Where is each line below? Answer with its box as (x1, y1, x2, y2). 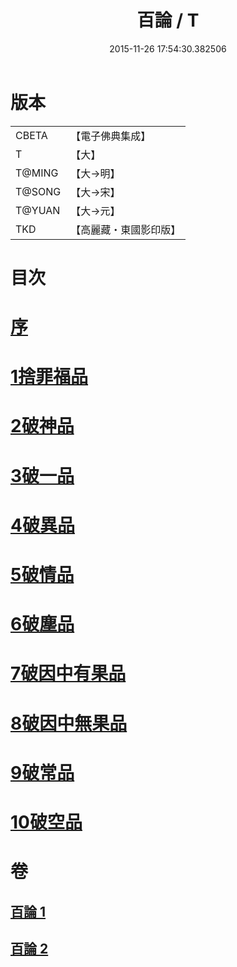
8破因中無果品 (10, 712, 128, 735)
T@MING (15, 166, 59, 180)
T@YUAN (15, 203, 61, 217)
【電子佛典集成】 (70, 129, 152, 143)
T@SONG (15, 184, 62, 198)
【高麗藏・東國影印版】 (70, 222, 182, 236)
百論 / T (136, 9, 200, 32)
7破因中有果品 (10, 662, 127, 685)
